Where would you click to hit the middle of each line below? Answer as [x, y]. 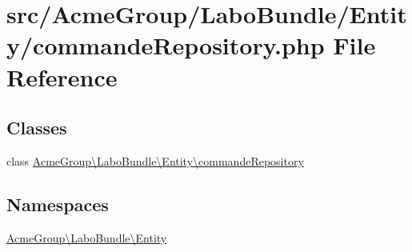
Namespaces [58, 204]
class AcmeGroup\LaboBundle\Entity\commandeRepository [155, 160]
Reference [62, 76]
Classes [37, 128]
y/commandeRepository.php [166, 45]
